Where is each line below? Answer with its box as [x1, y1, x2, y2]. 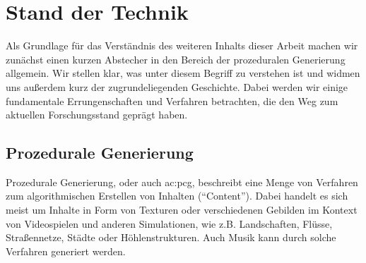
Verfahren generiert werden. [6, 243, 126, 258]
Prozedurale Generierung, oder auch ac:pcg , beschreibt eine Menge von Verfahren [6, 174, 358, 189]
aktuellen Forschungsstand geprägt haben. [6, 107, 188, 122]
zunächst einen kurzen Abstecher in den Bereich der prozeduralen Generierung [6, 51, 346, 66]
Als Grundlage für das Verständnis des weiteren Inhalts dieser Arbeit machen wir [6, 38, 358, 53]
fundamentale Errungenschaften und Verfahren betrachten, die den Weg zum [6, 93, 338, 108]
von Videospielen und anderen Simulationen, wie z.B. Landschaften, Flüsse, [6, 216, 333, 231]
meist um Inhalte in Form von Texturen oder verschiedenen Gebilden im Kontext [6, 202, 358, 217]
